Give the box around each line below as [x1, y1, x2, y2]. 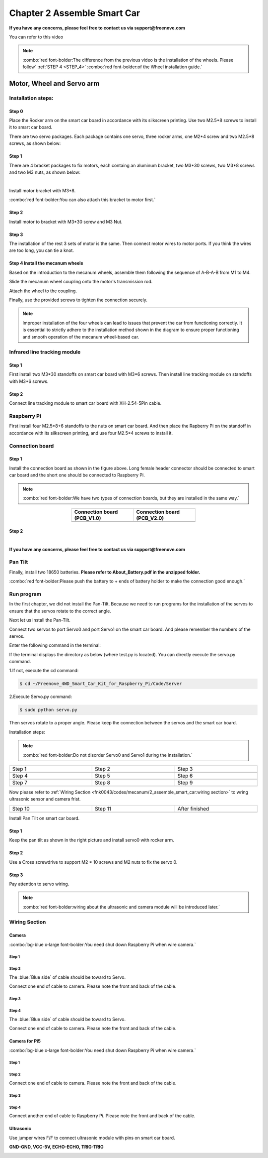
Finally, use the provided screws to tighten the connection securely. [9, 297, 147, 303]
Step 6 [177, 772, 193, 779]
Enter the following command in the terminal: [9, 642, 101, 648]
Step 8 [95, 779, 110, 786]
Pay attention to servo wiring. [9, 881, 69, 887]
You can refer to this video [9, 34, 64, 40]
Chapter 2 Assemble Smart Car [9, 7, 140, 18]
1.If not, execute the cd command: [9, 668, 79, 674]
